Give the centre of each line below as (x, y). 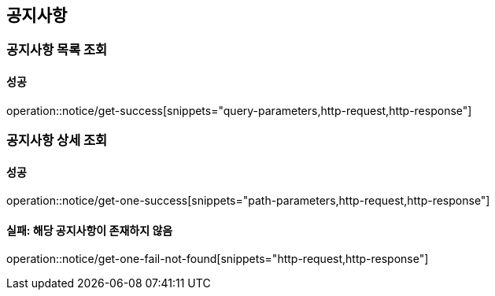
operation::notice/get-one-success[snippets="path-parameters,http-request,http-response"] (248, 201)
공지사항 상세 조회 (57, 141)
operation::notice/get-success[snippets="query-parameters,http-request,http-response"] (239, 110)
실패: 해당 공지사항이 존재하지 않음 (90, 230)
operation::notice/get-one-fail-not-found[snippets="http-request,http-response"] (218, 259)
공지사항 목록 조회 (57, 50)
